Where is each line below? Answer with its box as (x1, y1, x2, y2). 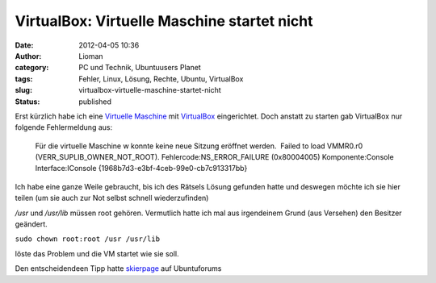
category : (15, 63, 49, 73)
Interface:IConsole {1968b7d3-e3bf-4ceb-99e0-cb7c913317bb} (35, 164, 248, 173)
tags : (15, 73, 33, 84)
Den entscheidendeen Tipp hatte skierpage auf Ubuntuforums (15, 264, 222, 273)
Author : (15, 51, 42, 60)
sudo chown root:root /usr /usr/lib (15, 235, 161, 243)
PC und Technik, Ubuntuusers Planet (78, 63, 201, 73)
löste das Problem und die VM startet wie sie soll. (15, 248, 179, 258)
